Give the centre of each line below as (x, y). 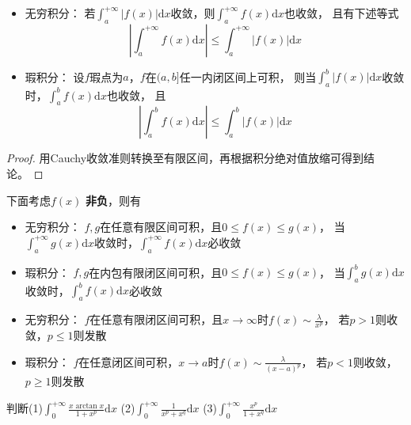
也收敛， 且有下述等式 (341, 13)
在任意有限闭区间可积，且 (156, 319)
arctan (86, 406)
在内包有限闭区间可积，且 (156, 272)
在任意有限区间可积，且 (161, 227)
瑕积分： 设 (55, 76)
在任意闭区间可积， (129, 361)
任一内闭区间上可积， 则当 (248, 76)
